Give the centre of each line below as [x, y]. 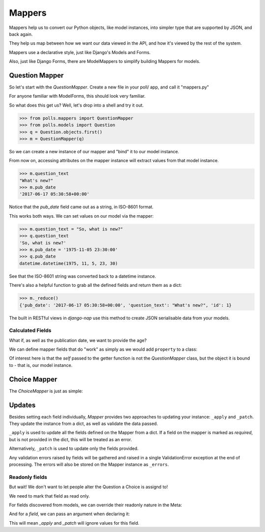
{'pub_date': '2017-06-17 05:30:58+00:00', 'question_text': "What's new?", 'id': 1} [125, 305]
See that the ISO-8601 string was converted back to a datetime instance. [83, 276]
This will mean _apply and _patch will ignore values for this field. [74, 523]
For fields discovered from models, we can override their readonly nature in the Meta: [95, 505]
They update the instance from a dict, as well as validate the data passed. [83, 424]
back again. [21, 34]
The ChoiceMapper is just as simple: [46, 391]
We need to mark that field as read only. [50, 496]
